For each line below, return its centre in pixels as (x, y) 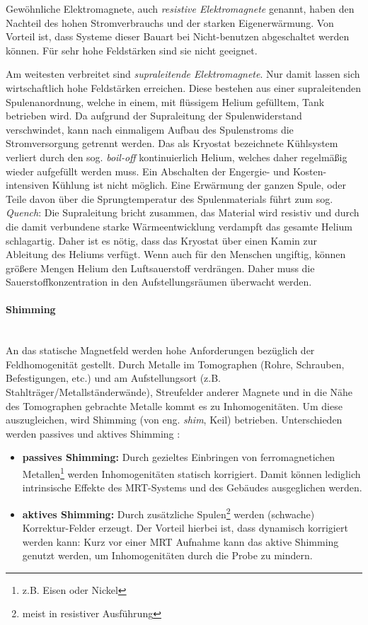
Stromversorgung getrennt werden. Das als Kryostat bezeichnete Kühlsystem (172, 143)
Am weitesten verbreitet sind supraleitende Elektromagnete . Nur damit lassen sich (183, 74)
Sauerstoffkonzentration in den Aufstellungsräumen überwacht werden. (159, 282)
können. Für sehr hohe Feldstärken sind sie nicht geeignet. (132, 50)
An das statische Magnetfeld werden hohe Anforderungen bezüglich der (160, 350)
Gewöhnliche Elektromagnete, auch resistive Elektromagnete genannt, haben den (180, 8)
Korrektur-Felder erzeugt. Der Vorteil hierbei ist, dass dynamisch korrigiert (185, 528)
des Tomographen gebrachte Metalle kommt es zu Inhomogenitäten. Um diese (174, 405)
